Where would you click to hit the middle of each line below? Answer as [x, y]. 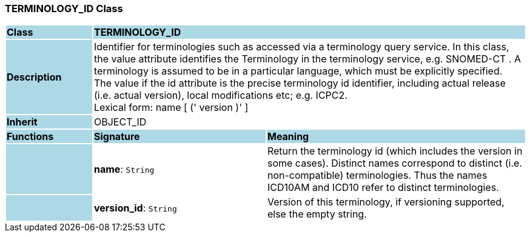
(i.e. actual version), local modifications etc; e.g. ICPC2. [220, 95]
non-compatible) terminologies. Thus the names [377, 175]
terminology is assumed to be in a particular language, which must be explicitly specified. [298, 71]
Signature [117, 137]
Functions [30, 137]
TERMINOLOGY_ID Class [64, 8]
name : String [124, 169]
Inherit [22, 122]
